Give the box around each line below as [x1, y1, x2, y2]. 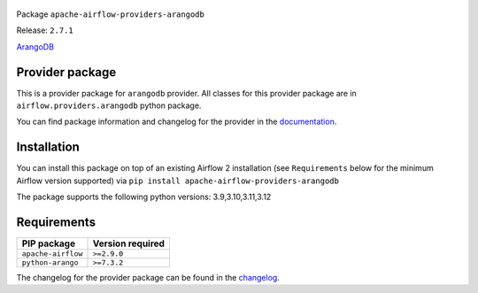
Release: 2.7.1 [16, 25, 74, 35]
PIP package [21, 237, 75, 250]
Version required [92, 237, 166, 250]
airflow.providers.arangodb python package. [16, 100, 202, 111]
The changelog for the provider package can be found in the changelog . [16, 273, 281, 283]
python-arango [21, 258, 79, 267]
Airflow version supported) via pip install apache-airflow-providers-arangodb [16, 175, 340, 186]
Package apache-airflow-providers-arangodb [16, 9, 205, 19]
